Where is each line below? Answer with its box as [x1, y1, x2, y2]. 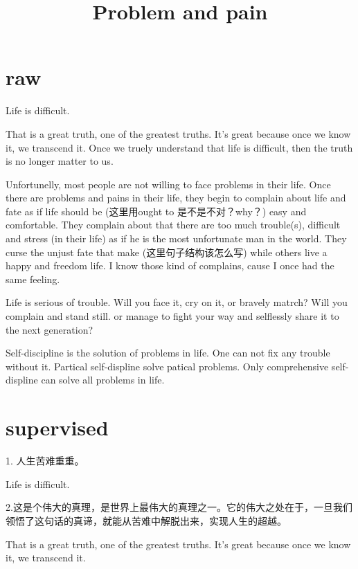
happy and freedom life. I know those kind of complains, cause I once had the [6, 258, 334, 273]
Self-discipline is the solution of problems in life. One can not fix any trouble [6, 345, 330, 360]
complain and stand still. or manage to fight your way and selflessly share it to [6, 309, 339, 323]
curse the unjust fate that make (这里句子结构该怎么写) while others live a [6, 244, 328, 259]
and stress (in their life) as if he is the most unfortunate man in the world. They [6, 231, 347, 246]
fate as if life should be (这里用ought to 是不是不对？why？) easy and [6, 204, 307, 218]
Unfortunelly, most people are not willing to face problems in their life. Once [6, 177, 331, 191]
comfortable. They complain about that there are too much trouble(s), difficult [6, 217, 341, 232]
